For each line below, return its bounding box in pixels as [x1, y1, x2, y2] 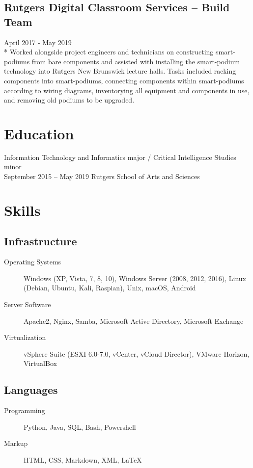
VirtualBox [24, 358, 57, 368]
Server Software [4, 299, 51, 310]
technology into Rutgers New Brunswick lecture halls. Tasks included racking [4, 66, 236, 76]
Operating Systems [4, 257, 61, 267]
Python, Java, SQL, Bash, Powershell [24, 421, 136, 432]
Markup [4, 438, 28, 448]
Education [4, 123, 74, 143]
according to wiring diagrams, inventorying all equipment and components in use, [4, 85, 250, 95]
